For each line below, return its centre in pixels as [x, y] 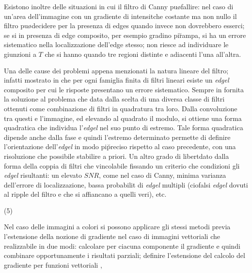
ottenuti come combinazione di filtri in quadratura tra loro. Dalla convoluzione [121, 108]
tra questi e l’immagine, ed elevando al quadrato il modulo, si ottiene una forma [123, 118]
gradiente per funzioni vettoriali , [53, 264]
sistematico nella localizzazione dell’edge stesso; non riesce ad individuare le [116, 44]
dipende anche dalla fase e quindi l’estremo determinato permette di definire [117, 137]
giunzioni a [20, 54]
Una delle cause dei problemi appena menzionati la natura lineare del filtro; [116, 70]
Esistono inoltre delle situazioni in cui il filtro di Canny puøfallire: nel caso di [119, 6]
